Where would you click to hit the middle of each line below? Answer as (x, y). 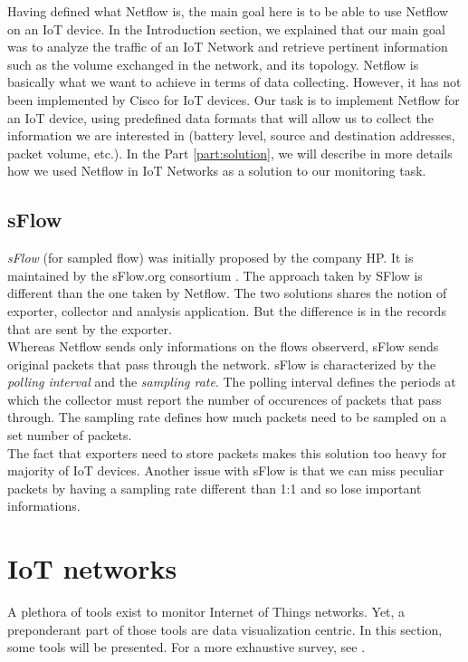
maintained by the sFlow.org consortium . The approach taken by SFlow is (215, 275)
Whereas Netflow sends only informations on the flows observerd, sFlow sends (223, 346)
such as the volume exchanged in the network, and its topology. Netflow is (213, 64)
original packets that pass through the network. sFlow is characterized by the (222, 364)
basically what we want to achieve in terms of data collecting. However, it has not (234, 82)
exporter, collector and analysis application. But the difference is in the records (227, 310)
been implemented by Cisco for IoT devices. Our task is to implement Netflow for (234, 99)
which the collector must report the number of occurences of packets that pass (224, 399)
